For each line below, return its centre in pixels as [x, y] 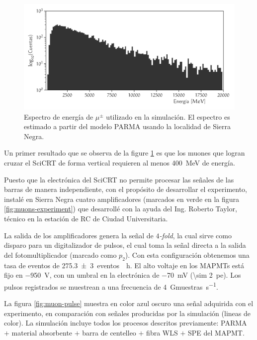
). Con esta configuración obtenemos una [187, 255]
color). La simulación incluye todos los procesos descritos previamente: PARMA [126, 323]
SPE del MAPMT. [216, 332]
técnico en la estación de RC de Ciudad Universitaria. [86, 218]
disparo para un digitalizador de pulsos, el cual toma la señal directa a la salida [125, 245]
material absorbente [42, 332]
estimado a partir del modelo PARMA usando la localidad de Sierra [128, 126]
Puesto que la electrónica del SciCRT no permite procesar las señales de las [119, 179]
